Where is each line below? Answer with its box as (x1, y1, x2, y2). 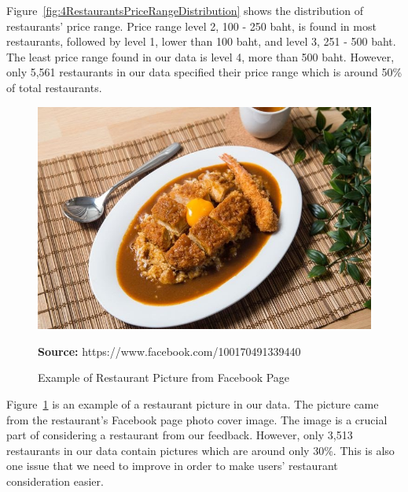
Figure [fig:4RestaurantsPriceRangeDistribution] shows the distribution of (6, 2, 363, 18)
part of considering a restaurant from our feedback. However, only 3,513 (6, 427, 353, 443)
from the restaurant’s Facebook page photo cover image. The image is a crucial (6, 411, 388, 427)
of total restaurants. (6, 79, 102, 95)
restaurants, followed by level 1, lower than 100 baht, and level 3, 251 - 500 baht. (6, 33, 396, 50)
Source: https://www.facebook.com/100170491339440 (38, 342, 301, 359)
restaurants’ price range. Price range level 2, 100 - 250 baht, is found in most (6, 17, 377, 34)
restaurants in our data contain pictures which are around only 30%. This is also (6, 442, 395, 458)
